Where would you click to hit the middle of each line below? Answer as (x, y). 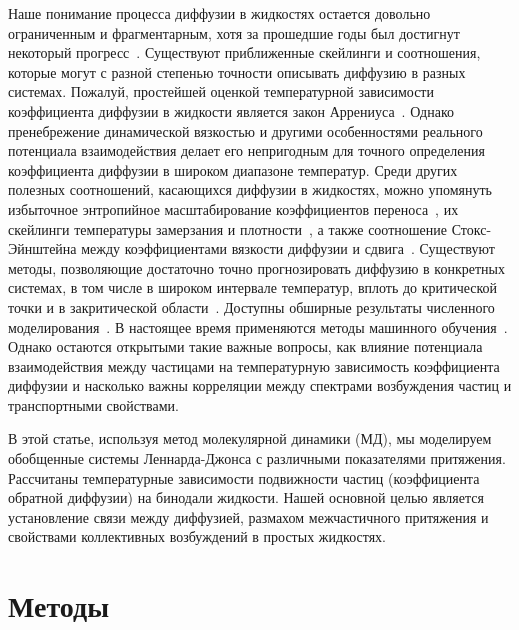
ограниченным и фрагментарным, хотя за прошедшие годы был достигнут (234, 32)
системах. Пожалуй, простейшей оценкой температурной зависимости (221, 91)
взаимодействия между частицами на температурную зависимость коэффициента (254, 365)
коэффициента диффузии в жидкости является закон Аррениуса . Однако (231, 110)
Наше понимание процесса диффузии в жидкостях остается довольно (219, 13)
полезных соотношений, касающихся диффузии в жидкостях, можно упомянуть (250, 189)
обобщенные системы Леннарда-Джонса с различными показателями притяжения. (257, 458)
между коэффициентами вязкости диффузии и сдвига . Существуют (288, 248)
